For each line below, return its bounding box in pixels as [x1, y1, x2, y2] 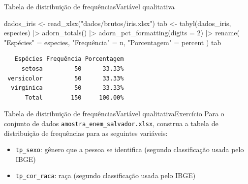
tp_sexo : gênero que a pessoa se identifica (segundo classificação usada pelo [15, 144, 244, 155]
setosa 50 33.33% [21, 65, 124, 72]
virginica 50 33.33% [11, 84, 124, 92]
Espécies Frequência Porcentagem [14, 55, 124, 63]
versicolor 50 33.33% [7, 75, 124, 82]
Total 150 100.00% [25, 94, 124, 101]
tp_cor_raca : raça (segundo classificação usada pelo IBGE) [15, 170, 196, 181]
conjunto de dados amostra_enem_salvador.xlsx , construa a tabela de [4, 118, 218, 128]
